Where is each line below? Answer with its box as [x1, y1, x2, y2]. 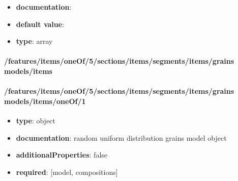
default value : [16, 18, 65, 29]
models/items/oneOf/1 [4, 95, 86, 106]
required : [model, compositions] [16, 166, 118, 177]
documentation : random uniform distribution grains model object [16, 132, 227, 143]
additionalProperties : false [16, 149, 108, 160]
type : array [16, 36, 53, 46]
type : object [16, 115, 55, 125]
